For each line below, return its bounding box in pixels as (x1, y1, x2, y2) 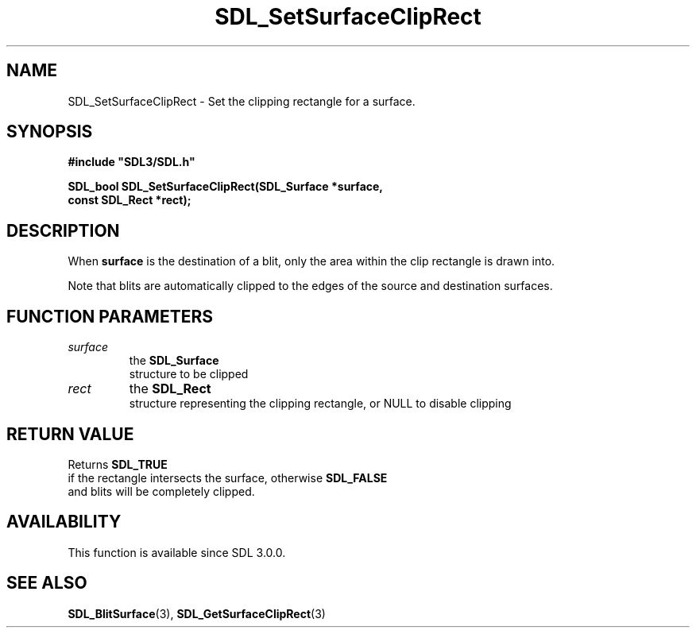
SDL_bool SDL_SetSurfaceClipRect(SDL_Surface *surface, (68, 180, 384, 194)
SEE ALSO (6, 573, 87, 593)
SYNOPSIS (6, 122, 93, 142)
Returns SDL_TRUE (68, 457, 168, 471)
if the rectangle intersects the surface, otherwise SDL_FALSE (68, 470, 388, 485)
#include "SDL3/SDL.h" (68, 155, 195, 169)
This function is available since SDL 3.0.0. (68, 545, 286, 559)
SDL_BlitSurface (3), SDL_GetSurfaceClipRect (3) (68, 606, 326, 620)
